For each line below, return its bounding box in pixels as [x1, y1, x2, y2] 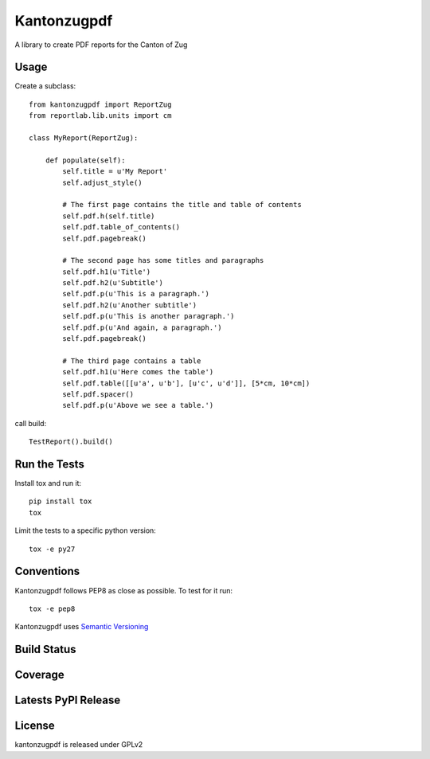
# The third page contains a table [62, 356, 201, 366]
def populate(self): [45, 155, 126, 165]
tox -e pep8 [29, 604, 76, 613]
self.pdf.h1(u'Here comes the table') [62, 367, 214, 377]
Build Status [14, 643, 76, 656]
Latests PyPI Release [14, 694, 121, 707]
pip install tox [29, 497, 92, 506]
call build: [14, 418, 47, 428]
